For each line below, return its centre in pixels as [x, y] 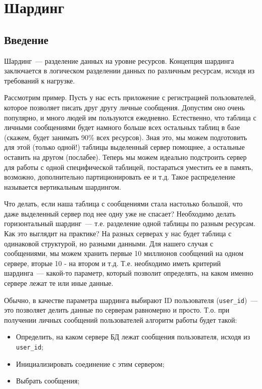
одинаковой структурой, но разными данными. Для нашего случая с [109, 243]
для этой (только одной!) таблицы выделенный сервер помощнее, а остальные [124, 147]
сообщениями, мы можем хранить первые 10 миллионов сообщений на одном [124, 253]
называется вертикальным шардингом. [63, 186]
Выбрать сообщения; [48, 381]
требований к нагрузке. [40, 80]
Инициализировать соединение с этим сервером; [90, 363]
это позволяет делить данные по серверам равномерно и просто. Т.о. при [117, 310]
